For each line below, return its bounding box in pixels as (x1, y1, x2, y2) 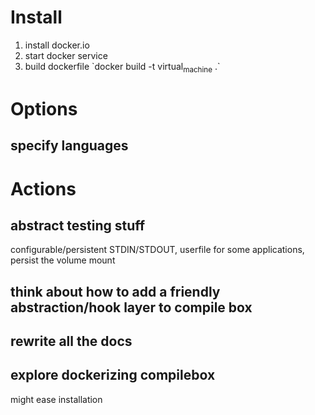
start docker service (24, 49, 108, 61)
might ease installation (10, 393, 103, 405)
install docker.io (24, 39, 90, 51)
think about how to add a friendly (10, 283, 221, 300)
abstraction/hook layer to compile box (10, 299, 253, 316)
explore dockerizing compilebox (10, 367, 216, 384)
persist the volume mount (10, 254, 116, 266)
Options (10, 97, 78, 120)
